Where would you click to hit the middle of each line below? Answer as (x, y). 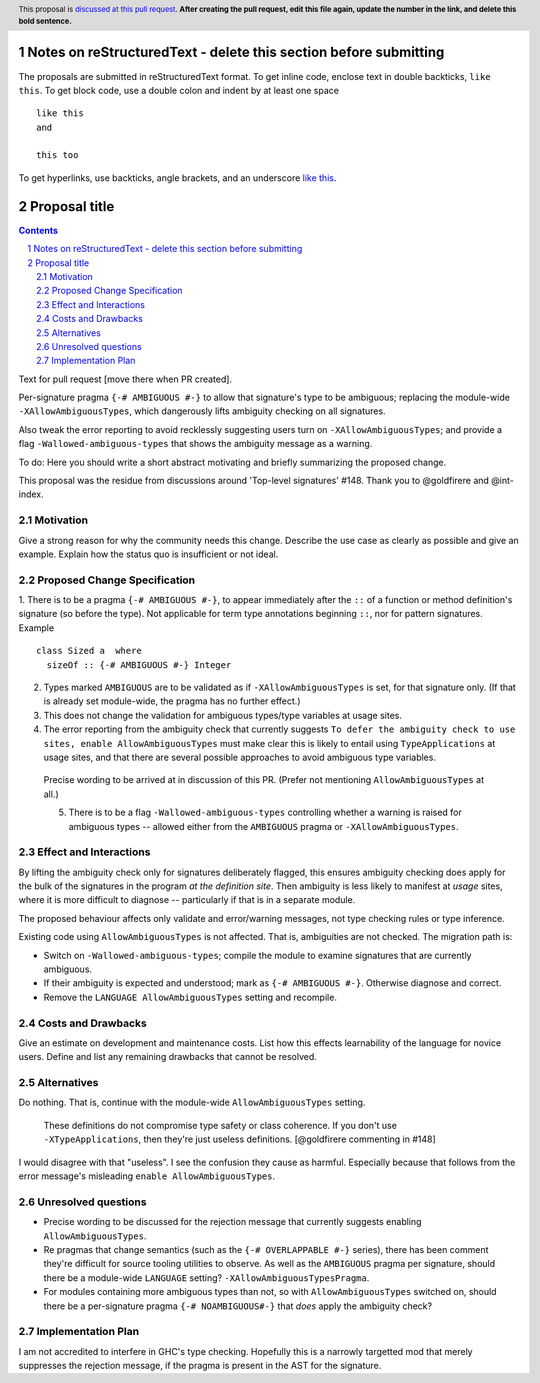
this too (57, 155)
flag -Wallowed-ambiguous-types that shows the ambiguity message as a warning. (195, 444)
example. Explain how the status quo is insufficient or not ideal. (148, 554)
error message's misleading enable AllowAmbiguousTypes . (146, 1176)
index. (31, 494)
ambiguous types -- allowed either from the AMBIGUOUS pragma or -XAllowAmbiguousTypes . (263, 826)
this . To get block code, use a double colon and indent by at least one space (179, 90)
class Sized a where (89, 651)
